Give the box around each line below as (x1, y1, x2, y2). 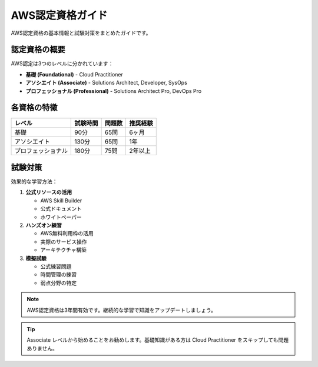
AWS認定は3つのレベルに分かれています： (11, 60, 114, 67)
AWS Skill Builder (40, 197, 82, 204)
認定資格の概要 (11, 45, 65, 55)
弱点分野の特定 (40, 279, 77, 286)
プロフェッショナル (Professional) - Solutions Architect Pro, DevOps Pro (25, 87, 202, 94)
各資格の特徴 (11, 103, 58, 113)
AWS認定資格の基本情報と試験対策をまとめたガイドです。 (11, 29, 151, 36)
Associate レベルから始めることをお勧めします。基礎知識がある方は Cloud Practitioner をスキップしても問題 (26, 336, 289, 343)
